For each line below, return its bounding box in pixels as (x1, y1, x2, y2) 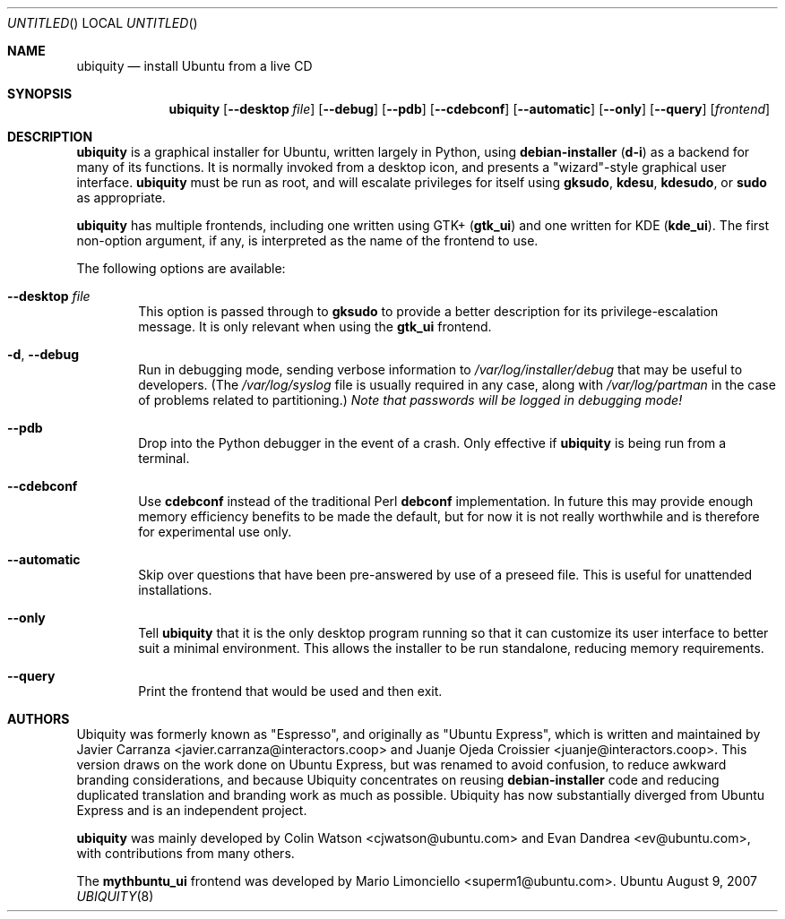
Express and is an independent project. (76, 803, 307, 818)
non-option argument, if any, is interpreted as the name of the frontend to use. (76, 233, 539, 248)
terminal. (138, 451, 190, 466)
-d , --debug (7, 347, 80, 362)
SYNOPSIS (7, 86, 73, 101)
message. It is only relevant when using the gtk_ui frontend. (138, 319, 492, 334)
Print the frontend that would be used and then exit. (138, 683, 443, 699)
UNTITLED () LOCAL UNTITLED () (7, 15, 198, 30)
